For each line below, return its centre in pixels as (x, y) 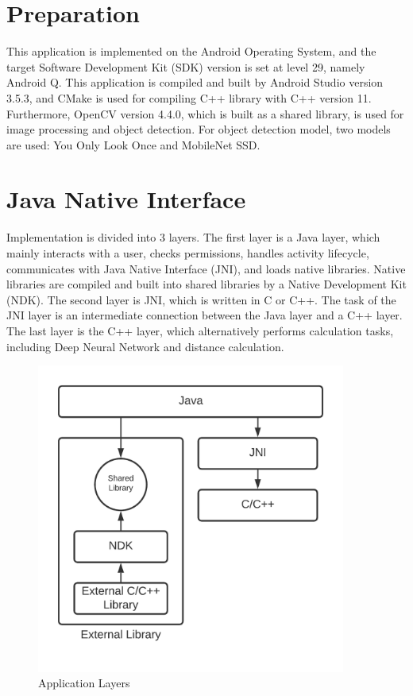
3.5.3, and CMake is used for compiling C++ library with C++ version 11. (189, 97)
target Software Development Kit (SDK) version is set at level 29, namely (186, 66)
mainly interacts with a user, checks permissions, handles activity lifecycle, (188, 253)
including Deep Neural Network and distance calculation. (145, 346)
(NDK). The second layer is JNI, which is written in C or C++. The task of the (201, 299)
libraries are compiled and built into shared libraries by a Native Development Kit (206, 284)
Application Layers (84, 683)
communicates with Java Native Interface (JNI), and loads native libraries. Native (206, 268)
